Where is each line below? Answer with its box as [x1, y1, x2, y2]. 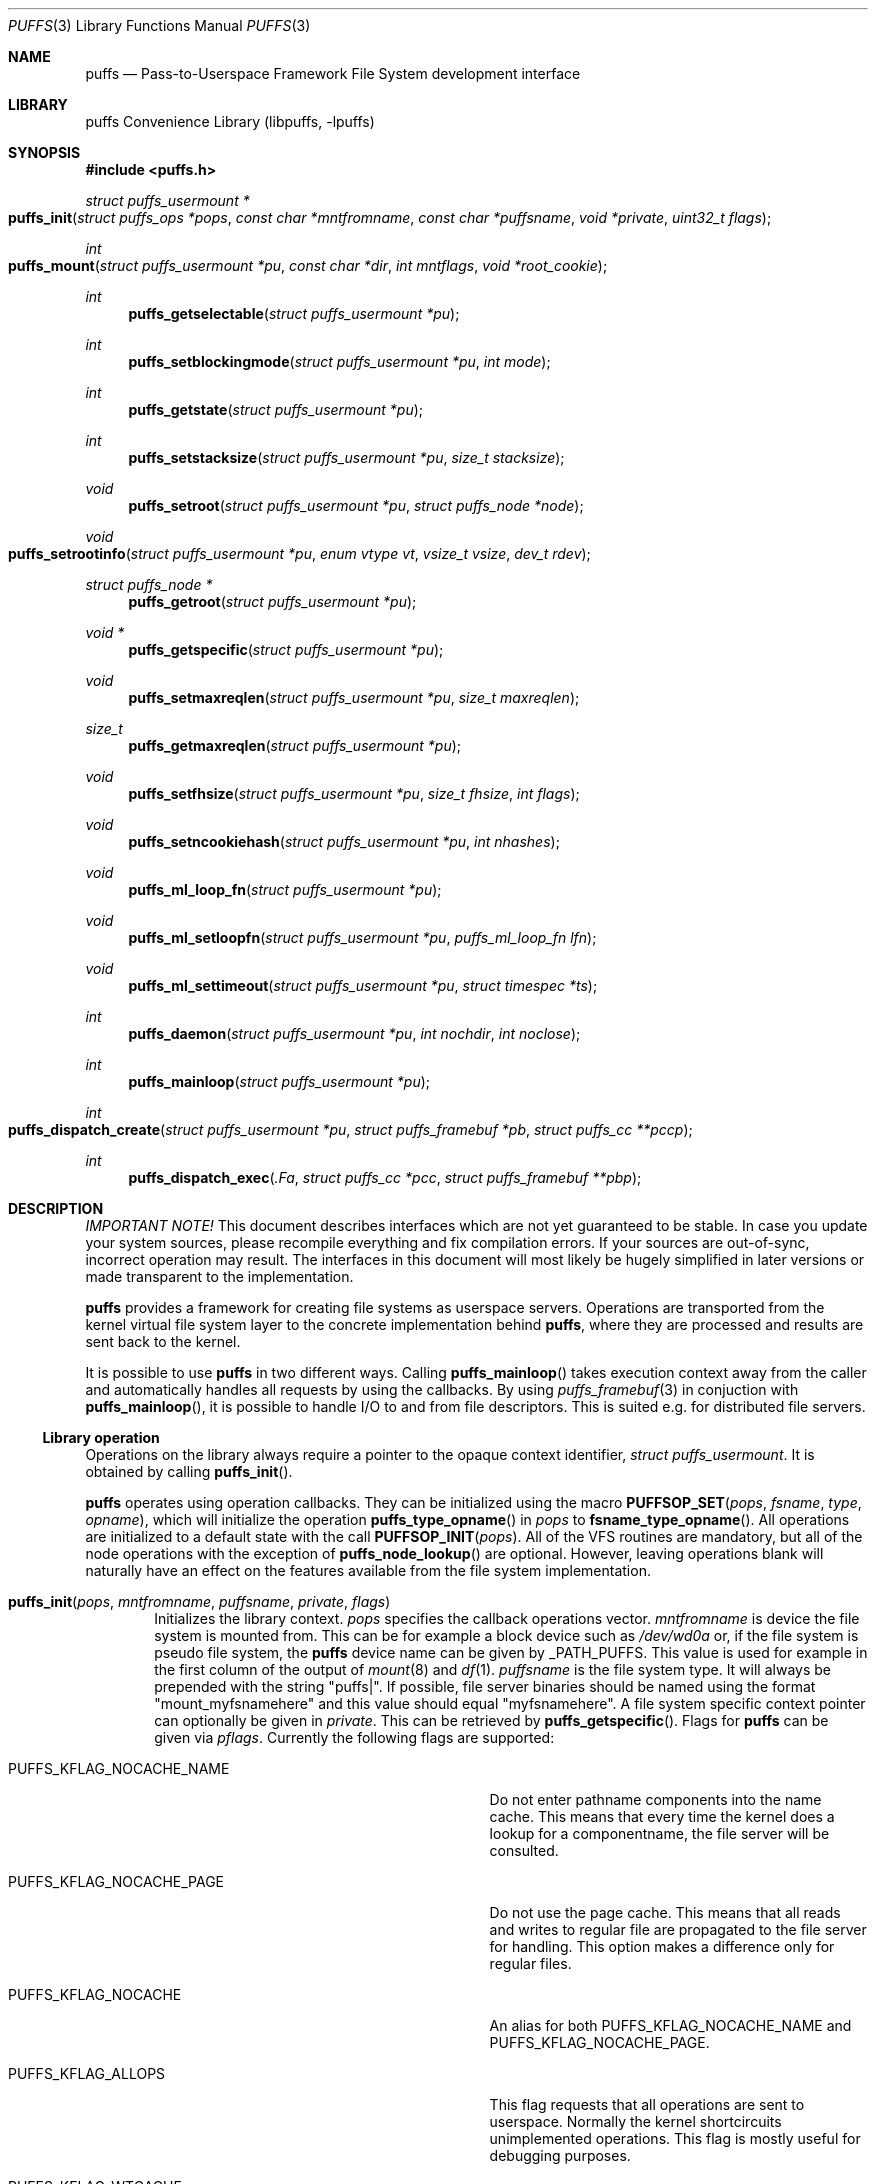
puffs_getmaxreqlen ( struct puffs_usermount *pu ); [128, 737, 462, 754]
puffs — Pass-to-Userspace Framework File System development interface [85, 65, 581, 82]
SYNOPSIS [8, 144, 81, 161]
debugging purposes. [489, 2147, 631, 2164]
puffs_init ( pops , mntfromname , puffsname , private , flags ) [8, 1593, 391, 1610]
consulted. [489, 1842, 559, 1859]
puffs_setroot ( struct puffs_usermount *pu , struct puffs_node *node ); [128, 497, 584, 514]
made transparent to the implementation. [85, 1268, 354, 1285]
